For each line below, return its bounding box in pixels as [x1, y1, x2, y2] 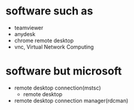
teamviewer [14, 24, 44, 31]
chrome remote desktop [14, 37, 74, 44]
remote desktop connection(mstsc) [14, 84, 101, 91]
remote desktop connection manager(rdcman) [14, 97, 129, 104]
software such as [5, 4, 93, 18]
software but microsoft [5, 64, 122, 78]
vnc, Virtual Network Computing [14, 43, 94, 50]
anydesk [14, 30, 36, 37]
